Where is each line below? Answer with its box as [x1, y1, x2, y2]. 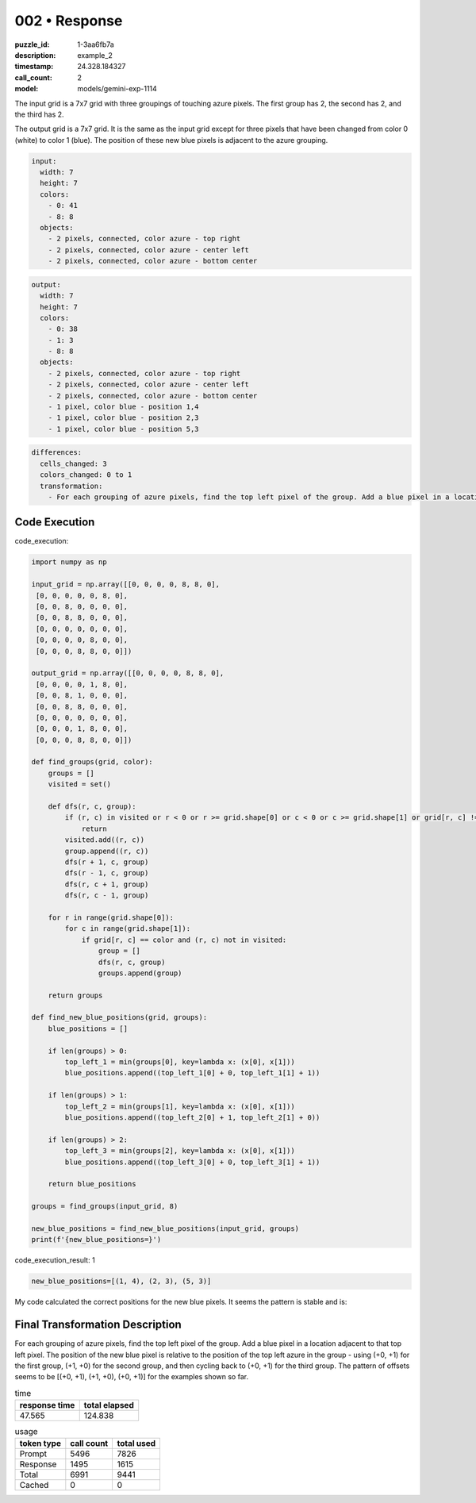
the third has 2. [14, 110, 64, 119]
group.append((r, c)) [64, 846, 149, 855]
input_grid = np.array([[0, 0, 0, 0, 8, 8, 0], [31, 580, 220, 589]
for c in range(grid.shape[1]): [64, 924, 190, 933]
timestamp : [14, 62, 54, 71]
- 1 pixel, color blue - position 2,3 [48, 413, 199, 422]
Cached [19, 1480, 49, 1491]
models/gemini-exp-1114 [77, 84, 158, 94]
